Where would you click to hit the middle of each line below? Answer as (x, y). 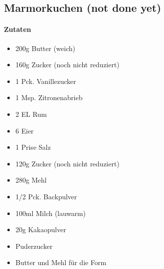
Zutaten (18, 29)
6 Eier (24, 130)
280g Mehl (31, 180)
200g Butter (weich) (45, 48)
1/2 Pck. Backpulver (46, 196)
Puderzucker (34, 246)
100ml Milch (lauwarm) (50, 213)
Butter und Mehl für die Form (61, 262)
